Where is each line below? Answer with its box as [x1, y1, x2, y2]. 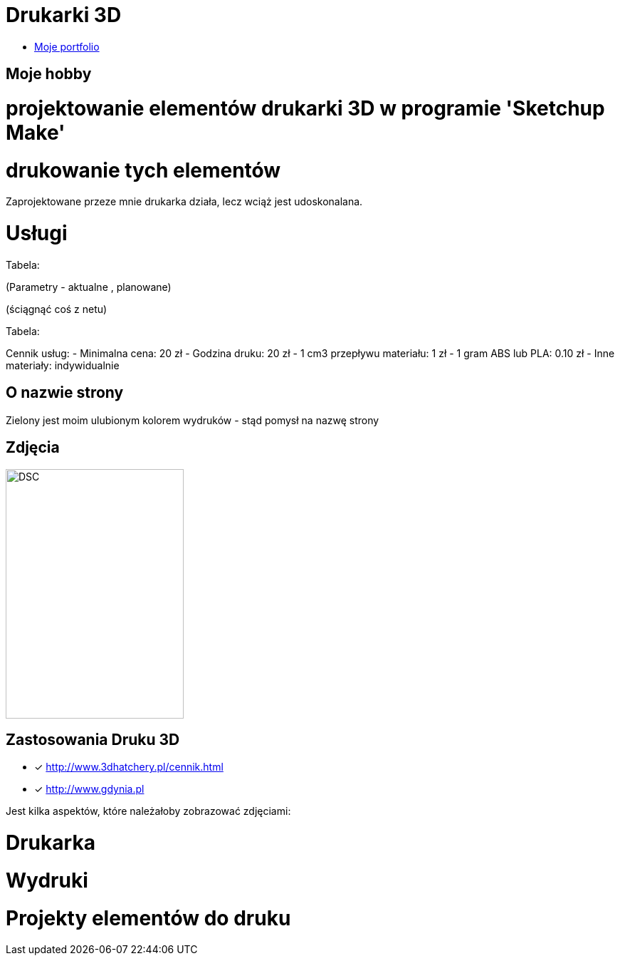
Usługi [6, 221, 68, 246]
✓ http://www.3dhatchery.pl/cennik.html [34, 761, 224, 774]
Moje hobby [6, 65, 92, 83]
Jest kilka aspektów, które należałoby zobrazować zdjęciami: [6, 805, 291, 818]
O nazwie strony [6, 384, 124, 402]
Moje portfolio [34, 40, 100, 53]
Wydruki [6, 868, 88, 893]
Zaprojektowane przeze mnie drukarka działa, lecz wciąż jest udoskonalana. [6, 195, 363, 208]
